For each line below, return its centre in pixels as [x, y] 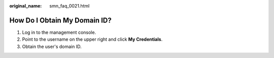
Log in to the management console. [59, 32]
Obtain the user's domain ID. [52, 46]
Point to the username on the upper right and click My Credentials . [92, 39]
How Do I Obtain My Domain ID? [60, 20]
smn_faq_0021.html [70, 6]
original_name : [26, 6]
